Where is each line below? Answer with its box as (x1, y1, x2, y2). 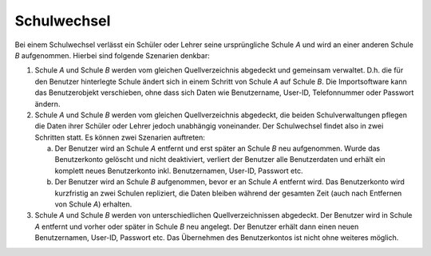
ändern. (34, 99, 61, 108)
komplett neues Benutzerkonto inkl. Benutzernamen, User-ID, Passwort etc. (54, 166, 303, 175)
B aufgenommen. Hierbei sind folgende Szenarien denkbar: (14, 50, 211, 60)
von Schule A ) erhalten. (54, 199, 132, 209)
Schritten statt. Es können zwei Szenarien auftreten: (34, 132, 205, 142)
